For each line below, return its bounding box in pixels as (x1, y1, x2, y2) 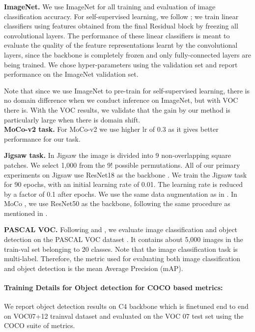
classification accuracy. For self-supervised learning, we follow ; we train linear (4, 11, 239, 21)
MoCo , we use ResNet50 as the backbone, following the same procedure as (4, 198, 230, 209)
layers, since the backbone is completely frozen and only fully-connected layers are (4, 49, 251, 60)
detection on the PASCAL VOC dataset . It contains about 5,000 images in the (4, 234, 243, 244)
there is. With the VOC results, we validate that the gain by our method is (4, 104, 230, 115)
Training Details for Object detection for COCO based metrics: (4, 282, 223, 293)
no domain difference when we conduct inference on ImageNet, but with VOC (4, 95, 238, 105)
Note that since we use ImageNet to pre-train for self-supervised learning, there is (4, 85, 250, 95)
